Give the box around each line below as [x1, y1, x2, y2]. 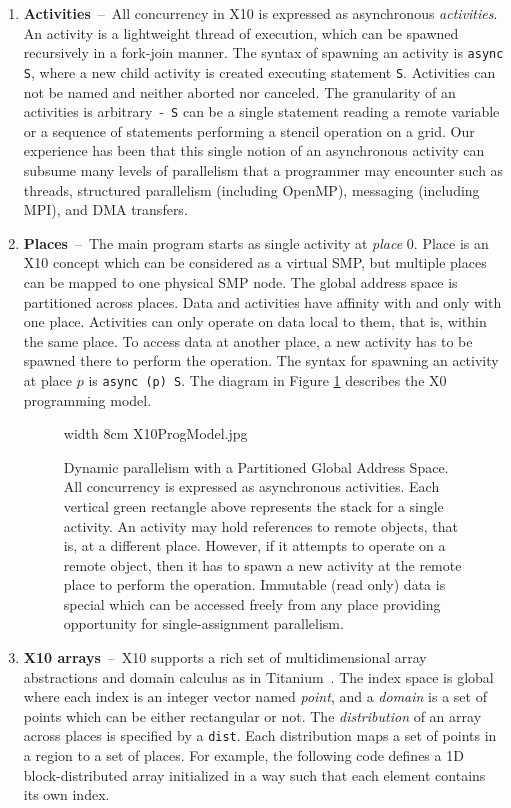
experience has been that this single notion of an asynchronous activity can [23, 140, 485, 161]
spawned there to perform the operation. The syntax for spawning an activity [23, 350, 499, 371]
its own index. [23, 784, 110, 805]
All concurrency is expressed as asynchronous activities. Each [63, 476, 440, 497]
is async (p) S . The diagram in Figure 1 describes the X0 [88, 369, 447, 390]
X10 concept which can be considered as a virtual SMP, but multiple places [23, 252, 487, 273]
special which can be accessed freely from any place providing [63, 593, 441, 614]
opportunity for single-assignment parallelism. [63, 613, 344, 634]
